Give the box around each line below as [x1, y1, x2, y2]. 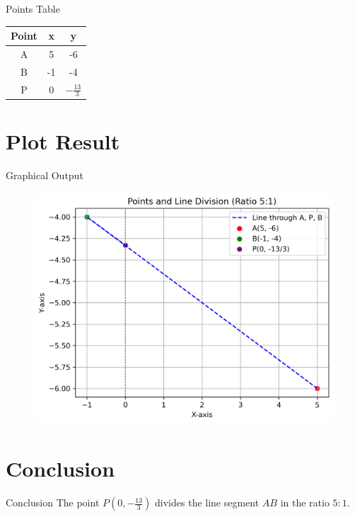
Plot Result [6, 127, 120, 156]
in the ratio [280, 495, 330, 510]
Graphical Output [6, 168, 83, 183]
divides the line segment [155, 495, 260, 510]
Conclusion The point [6, 495, 100, 510]
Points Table [6, 1, 60, 16]
